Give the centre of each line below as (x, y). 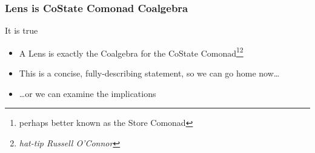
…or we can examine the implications (88, 93)
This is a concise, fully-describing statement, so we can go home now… (149, 73)
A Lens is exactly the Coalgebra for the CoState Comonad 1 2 (131, 52)
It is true (22, 30)
